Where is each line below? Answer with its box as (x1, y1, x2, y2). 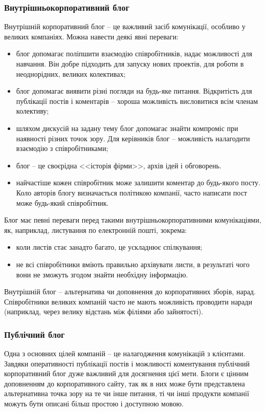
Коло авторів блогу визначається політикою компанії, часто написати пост (16, 187, 247, 198)
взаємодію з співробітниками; (16, 143, 108, 154)
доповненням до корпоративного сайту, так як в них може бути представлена (4, 378, 245, 388)
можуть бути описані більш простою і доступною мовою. (4, 398, 184, 409)
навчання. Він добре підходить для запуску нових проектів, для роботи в (16, 58, 244, 69)
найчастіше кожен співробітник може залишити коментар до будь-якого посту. (16, 177, 260, 188)
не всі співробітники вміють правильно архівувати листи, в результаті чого (16, 258, 250, 269)
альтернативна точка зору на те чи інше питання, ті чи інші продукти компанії (4, 388, 249, 399)
